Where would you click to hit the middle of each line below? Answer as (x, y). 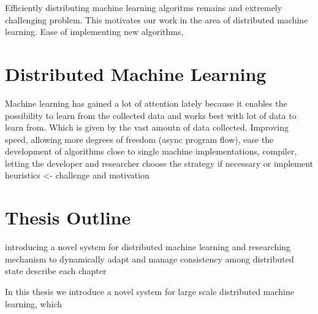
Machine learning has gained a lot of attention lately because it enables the (146, 103)
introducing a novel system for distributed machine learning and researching (148, 247)
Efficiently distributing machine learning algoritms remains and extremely (144, 7)
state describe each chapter (56, 271)
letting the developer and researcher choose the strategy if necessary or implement (159, 163)
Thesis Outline (68, 217)
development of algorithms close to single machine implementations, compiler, (151, 151)
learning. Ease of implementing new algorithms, (94, 32)
